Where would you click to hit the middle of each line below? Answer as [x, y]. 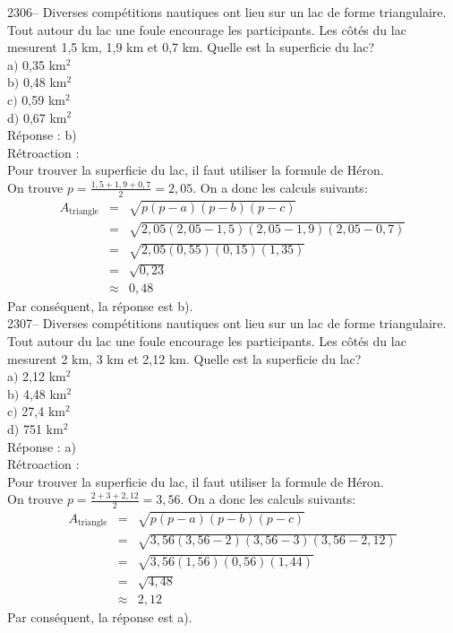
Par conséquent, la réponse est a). [100, 617]
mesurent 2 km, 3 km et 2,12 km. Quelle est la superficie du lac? [184, 358]
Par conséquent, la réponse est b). [100, 305]
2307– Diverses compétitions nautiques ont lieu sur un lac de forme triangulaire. [227, 323]
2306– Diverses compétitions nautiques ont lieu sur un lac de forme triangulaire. [227, 12]
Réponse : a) [42, 446]
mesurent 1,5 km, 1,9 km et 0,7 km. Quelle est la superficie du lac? [191, 47]
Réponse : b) [42, 135]
